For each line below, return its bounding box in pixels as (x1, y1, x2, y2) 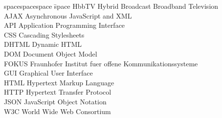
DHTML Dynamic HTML (4, 39, 82, 49)
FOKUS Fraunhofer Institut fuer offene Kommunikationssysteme (4, 58, 198, 68)
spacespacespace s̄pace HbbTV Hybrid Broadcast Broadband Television (4, 1, 219, 11)
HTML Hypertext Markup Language (4, 77, 114, 87)
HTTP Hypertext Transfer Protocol (4, 87, 111, 97)
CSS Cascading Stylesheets (4, 29, 85, 39)
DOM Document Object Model (4, 48, 97, 59)
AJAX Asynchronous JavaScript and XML (4, 10, 132, 20)
